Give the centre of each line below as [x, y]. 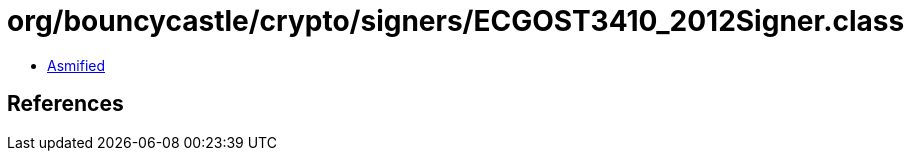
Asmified [76, 65]
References [65, 104]
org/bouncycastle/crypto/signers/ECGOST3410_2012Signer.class [456, 21]
